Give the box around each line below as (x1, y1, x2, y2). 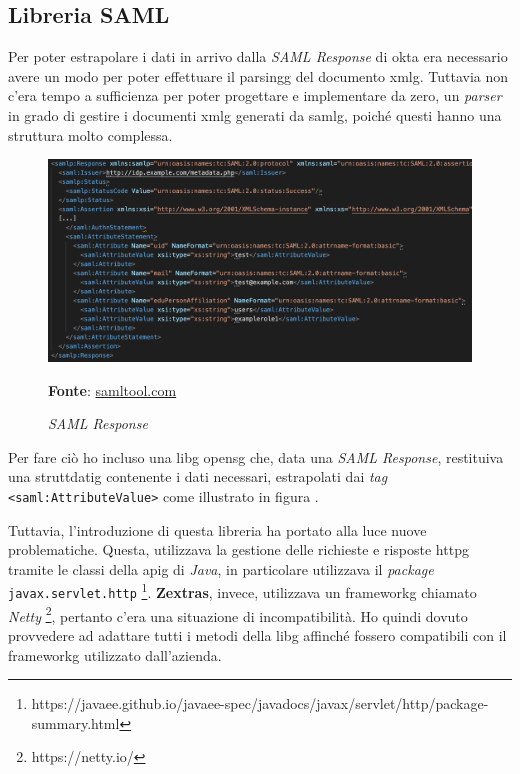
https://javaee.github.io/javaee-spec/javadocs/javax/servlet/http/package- (31, 693, 489, 714)
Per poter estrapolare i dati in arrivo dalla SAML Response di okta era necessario (8, 46, 508, 67)
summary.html (31, 712, 120, 733)
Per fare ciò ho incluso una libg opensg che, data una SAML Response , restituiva (8, 446, 504, 467)
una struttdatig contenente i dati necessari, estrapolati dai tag (8, 466, 388, 487)
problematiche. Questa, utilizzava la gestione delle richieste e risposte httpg (8, 539, 469, 560)
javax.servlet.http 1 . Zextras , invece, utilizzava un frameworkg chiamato (8, 579, 477, 603)
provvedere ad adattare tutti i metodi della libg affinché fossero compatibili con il (8, 625, 507, 646)
